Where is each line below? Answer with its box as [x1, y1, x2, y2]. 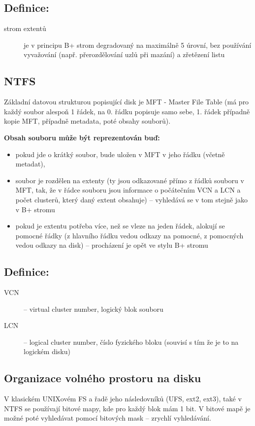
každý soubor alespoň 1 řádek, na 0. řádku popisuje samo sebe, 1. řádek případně [4, 106, 250, 116]
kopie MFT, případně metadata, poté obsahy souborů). [4, 116, 171, 126]
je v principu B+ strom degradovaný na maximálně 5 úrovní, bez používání [24, 39, 252, 50]
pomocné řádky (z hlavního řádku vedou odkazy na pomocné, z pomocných [15, 230, 244, 240]
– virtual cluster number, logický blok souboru [24, 303, 163, 314]
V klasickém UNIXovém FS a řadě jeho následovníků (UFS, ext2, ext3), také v [4, 393, 242, 404]
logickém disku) [24, 346, 70, 357]
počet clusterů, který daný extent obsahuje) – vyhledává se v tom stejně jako [15, 194, 248, 204]
